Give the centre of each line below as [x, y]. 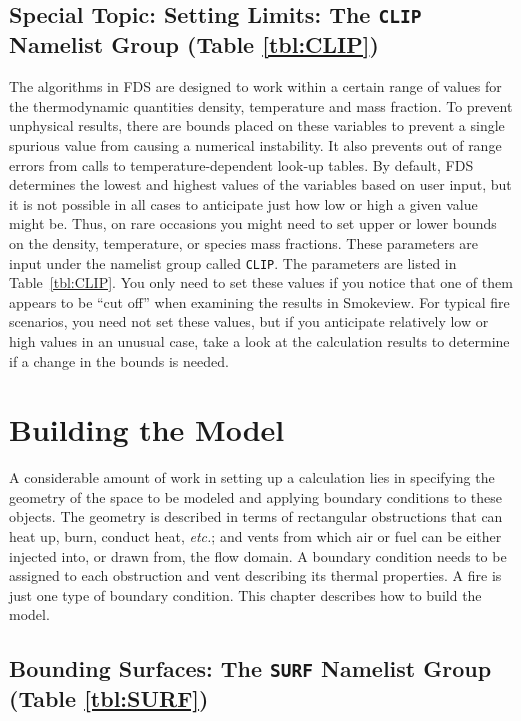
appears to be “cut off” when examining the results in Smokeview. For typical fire [259, 301]
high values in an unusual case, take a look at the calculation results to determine [259, 340]
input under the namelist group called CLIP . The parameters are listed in [233, 262]
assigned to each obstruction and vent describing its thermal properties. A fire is [255, 575]
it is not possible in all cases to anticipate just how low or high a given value [243, 203]
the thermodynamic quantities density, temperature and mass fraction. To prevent [261, 105]
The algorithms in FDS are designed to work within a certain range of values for [255, 86]
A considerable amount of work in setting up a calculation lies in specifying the [252, 477]
